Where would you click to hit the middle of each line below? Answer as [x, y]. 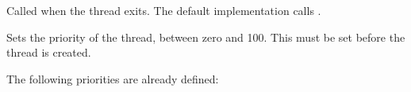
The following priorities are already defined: [113, 78]
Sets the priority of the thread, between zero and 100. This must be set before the [206, 37]
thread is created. [49, 52]
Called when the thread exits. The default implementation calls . [164, 10]
